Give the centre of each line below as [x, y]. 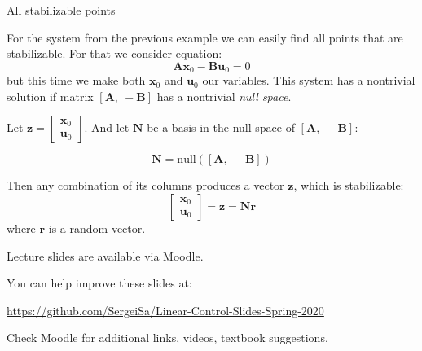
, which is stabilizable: [349, 185]
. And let [107, 127]
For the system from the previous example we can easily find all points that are [205, 37]
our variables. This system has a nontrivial [309, 80]
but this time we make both [76, 80]
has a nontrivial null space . [224, 96]
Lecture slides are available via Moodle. [105, 255]
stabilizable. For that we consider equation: [114, 53]
